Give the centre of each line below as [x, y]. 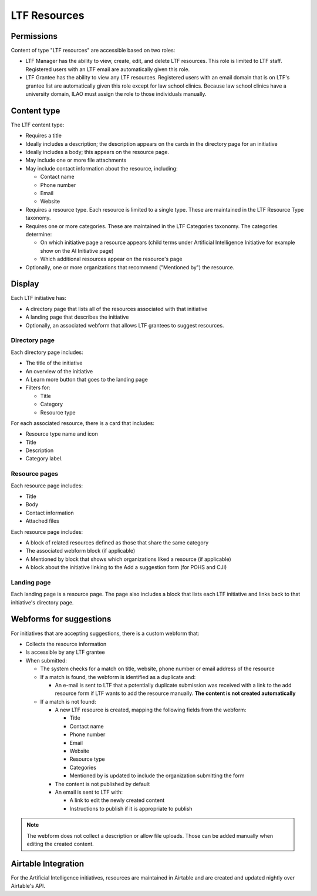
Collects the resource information [66, 644]
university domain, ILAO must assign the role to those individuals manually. [116, 94]
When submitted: [46, 660]
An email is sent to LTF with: [89, 792]
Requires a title [43, 136]
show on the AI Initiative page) [77, 250]
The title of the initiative [54, 363]
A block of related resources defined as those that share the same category [117, 542]
